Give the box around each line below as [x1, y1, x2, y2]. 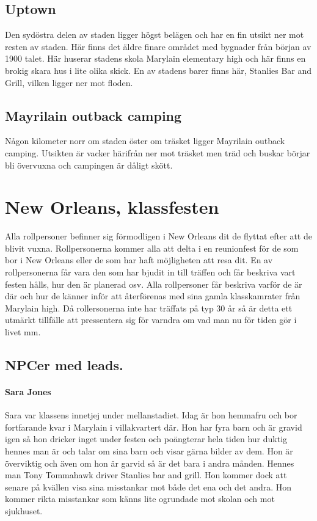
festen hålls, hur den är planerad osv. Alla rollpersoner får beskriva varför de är [5, 277, 302, 290]
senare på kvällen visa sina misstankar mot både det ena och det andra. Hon [5, 480, 292, 493]
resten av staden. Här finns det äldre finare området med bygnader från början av [5, 40, 312, 53]
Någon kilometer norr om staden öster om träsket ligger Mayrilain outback [5, 134, 285, 147]
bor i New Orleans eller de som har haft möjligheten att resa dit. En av [5, 253, 273, 266]
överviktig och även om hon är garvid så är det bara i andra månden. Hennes [5, 456, 294, 469]
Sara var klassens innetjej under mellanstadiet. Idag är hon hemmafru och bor [5, 409, 297, 421]
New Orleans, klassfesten [5, 194, 219, 219]
